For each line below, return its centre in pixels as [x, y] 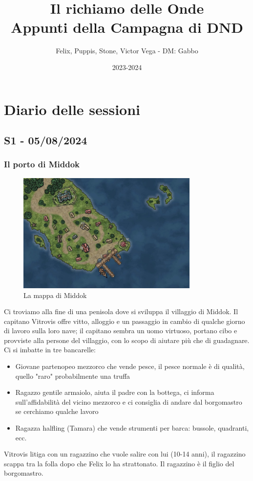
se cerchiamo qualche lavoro [57, 411]
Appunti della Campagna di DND [127, 27]
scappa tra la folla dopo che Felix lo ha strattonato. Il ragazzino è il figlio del [119, 463]
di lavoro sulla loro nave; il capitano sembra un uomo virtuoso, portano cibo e [121, 331]
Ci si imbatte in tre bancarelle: [50, 350]
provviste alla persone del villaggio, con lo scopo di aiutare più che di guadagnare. [127, 340]
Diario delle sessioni [72, 109]
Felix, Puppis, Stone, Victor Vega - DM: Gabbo [127, 51]
